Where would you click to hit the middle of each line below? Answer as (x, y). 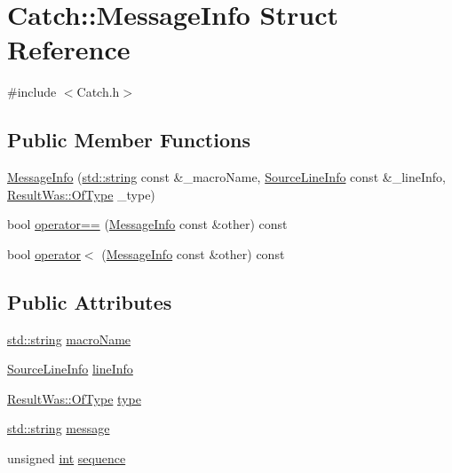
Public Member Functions (129, 140)
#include (32, 92)
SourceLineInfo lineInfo (70, 369)
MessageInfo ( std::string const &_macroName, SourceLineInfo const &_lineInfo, (226, 177)
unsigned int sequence (67, 458)
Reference (69, 49)
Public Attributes (90, 301)
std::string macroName (69, 339)
